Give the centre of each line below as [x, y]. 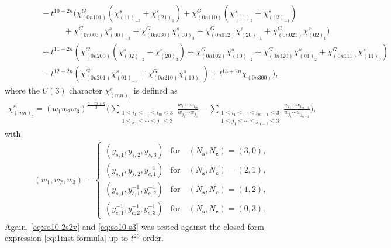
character [86, 90]
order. [153, 238]
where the [22, 90]
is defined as [155, 90]
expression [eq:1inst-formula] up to [67, 238]
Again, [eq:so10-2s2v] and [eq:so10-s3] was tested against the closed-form [134, 226]
